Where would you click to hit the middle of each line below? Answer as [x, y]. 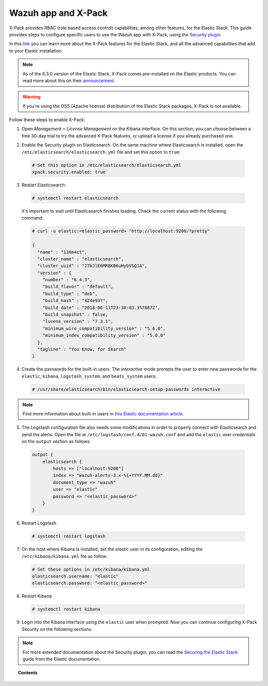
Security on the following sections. [57, 629]
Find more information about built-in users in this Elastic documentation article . [103, 414]
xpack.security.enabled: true [69, 172]
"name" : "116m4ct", [62, 252]
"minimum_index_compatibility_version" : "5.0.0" [104, 336]
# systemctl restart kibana [66, 609]
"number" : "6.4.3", [67, 280]
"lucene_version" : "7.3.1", [78, 321]
